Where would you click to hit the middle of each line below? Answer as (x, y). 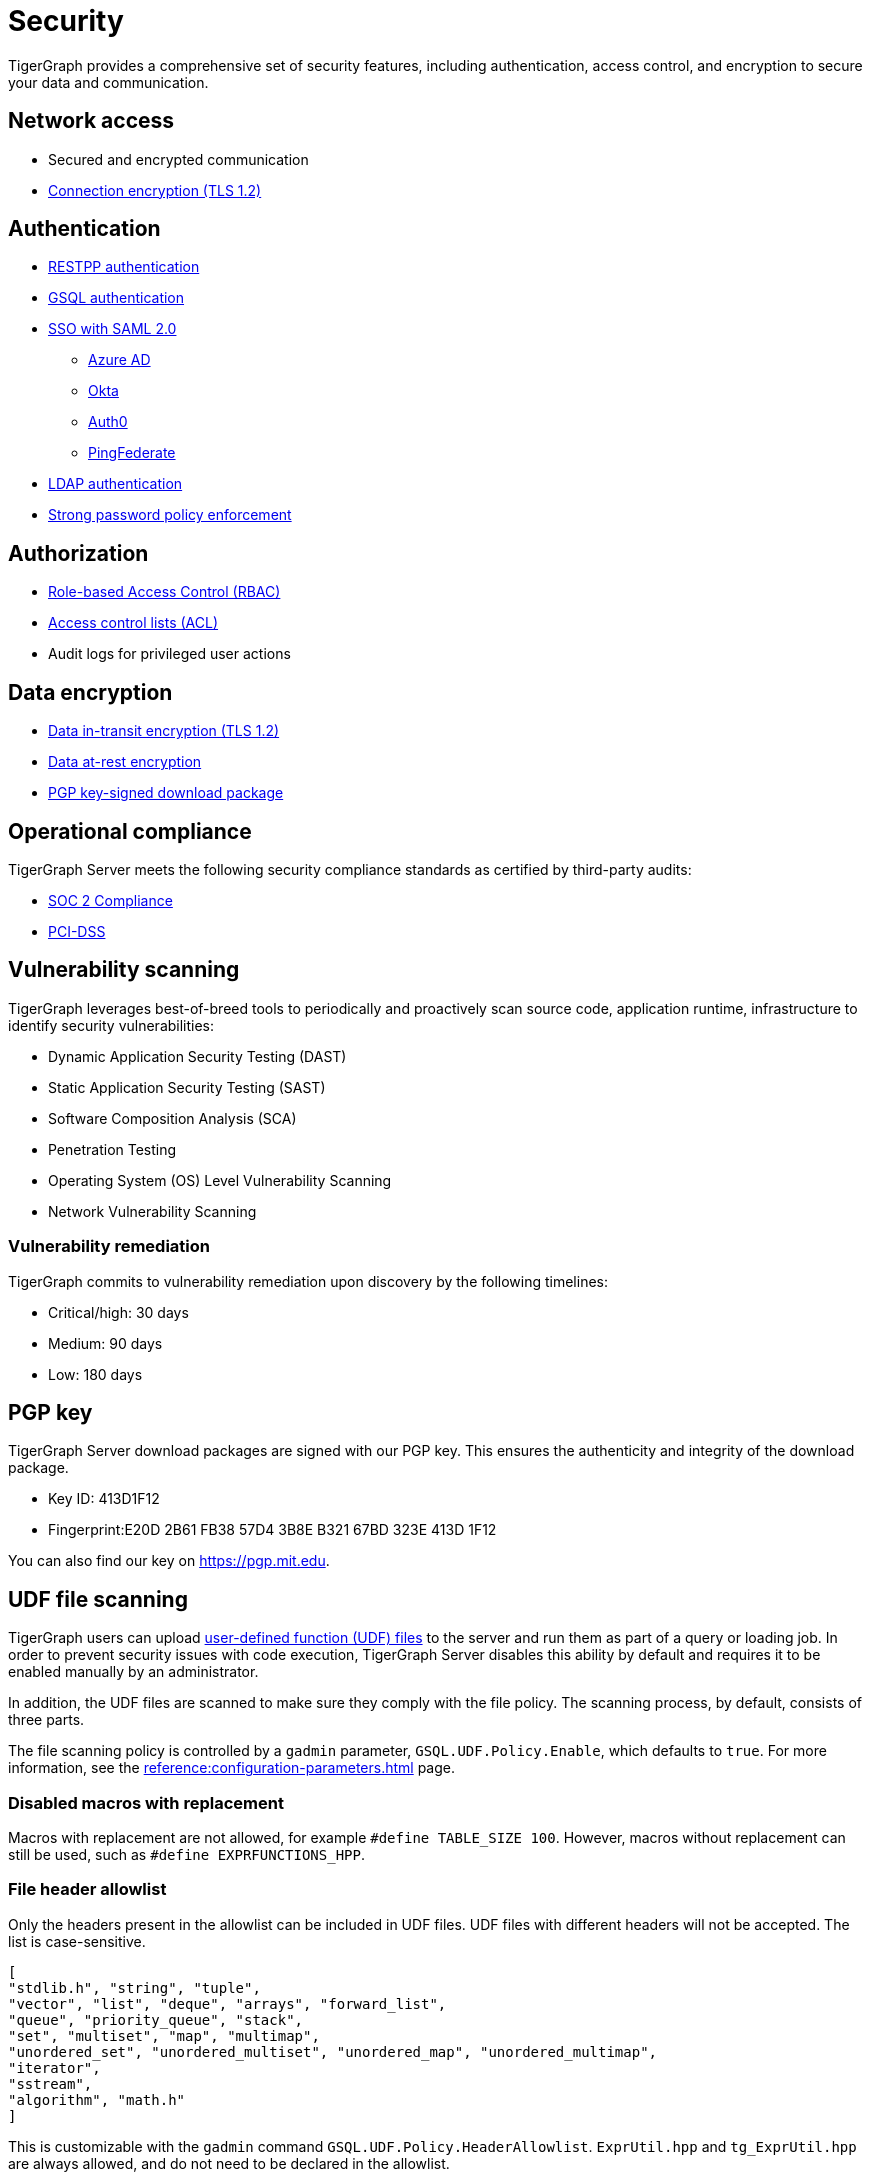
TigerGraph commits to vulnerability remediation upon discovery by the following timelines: (308, 1281)
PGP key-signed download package (166, 793)
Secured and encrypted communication (178, 159)
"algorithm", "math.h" (97, 2099)
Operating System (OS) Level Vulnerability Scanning (220, 1180)
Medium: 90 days (105, 1343)
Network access (91, 121)
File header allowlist (87, 1889)
